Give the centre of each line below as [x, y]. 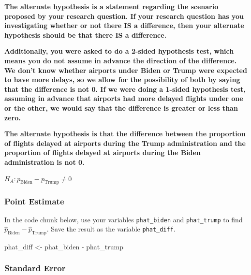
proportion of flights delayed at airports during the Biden [103, 152]
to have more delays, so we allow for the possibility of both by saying [122, 80]
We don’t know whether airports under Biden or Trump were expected [126, 70]
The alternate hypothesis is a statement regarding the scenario [111, 6]
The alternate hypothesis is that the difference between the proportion [125, 134]
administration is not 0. [44, 162]
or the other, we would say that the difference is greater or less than [121, 108]
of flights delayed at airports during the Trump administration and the [125, 143]
